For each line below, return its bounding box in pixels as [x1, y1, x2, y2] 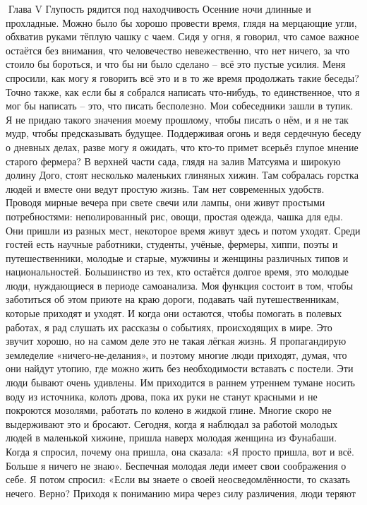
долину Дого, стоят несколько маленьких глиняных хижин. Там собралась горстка [6, 167, 359, 182]
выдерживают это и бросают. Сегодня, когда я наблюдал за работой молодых [6, 416, 338, 431]
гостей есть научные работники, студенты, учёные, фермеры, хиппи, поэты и [6, 237, 338, 251]
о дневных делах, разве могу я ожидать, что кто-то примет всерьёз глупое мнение [6, 139, 359, 154]
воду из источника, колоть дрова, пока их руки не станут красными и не [6, 388, 318, 403]
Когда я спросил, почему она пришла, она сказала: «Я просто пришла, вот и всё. [6, 444, 354, 458]
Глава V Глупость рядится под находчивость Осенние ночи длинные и [8, 1, 311, 16]
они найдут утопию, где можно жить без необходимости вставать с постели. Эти [6, 361, 354, 376]
